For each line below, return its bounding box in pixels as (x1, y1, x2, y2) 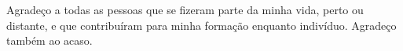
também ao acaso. (6, 32, 93, 49)
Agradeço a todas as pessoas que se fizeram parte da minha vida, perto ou (6, 2, 364, 17)
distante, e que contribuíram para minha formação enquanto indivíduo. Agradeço (6, 16, 397, 33)
